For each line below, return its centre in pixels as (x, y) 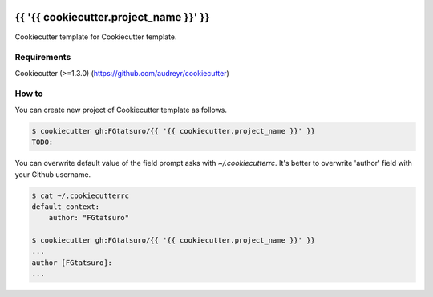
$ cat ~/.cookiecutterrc (81, 195)
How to (29, 94)
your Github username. (53, 174)
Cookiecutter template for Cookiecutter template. (96, 37)
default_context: (66, 207)
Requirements (43, 58)
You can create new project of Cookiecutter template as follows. (121, 110)
